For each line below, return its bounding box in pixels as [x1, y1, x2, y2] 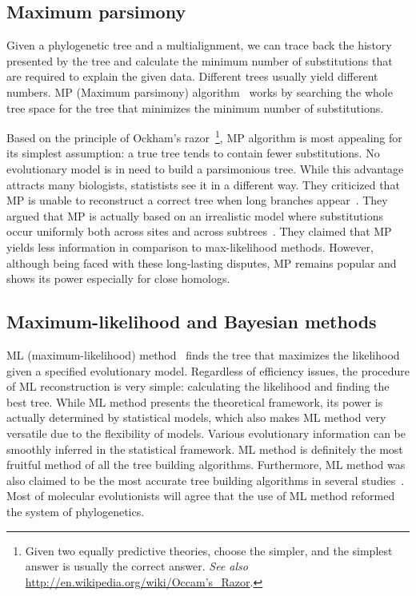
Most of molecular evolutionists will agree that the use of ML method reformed [6, 487, 395, 504]
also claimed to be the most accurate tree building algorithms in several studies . [6, 471, 405, 488]
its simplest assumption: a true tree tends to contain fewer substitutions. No [6, 145, 380, 161]
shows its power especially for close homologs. [6, 270, 230, 287]
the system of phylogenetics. [6, 503, 145, 519]
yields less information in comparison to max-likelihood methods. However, [6, 238, 374, 255]
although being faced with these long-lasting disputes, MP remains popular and [6, 254, 397, 271]
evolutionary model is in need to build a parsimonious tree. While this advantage [6, 161, 404, 177]
